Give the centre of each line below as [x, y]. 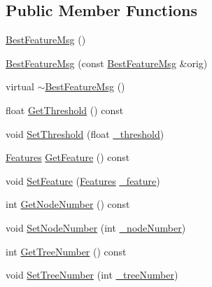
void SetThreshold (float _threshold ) [85, 133]
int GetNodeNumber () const [68, 204]
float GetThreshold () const [65, 110]
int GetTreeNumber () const [66, 251]
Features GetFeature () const [68, 157]
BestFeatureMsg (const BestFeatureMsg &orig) [107, 63]
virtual [20, 86]
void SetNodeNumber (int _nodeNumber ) [96, 227]
